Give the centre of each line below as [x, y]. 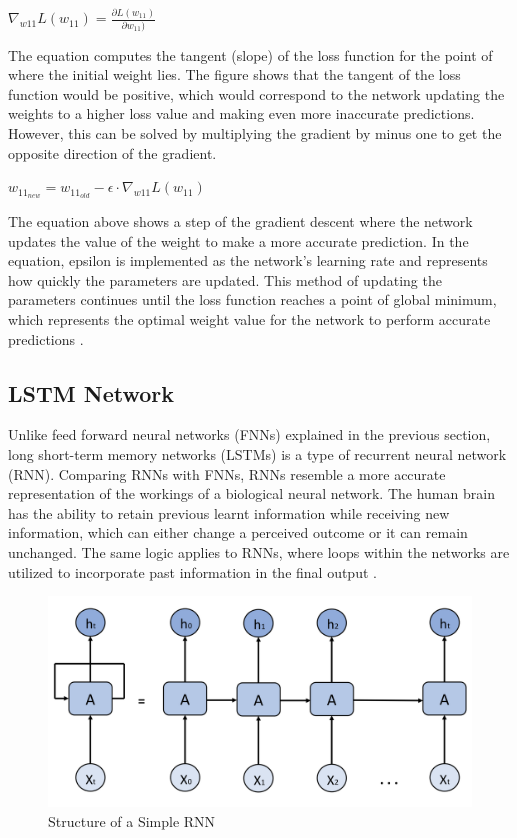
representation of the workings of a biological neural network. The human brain [251, 493]
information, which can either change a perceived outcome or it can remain [238, 532]
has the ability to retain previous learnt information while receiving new [229, 512]
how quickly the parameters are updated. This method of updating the [225, 279]
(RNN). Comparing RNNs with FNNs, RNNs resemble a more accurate [227, 473]
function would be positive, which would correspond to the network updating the [256, 93]
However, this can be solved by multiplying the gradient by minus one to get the [255, 133]
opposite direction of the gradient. [112, 152]
